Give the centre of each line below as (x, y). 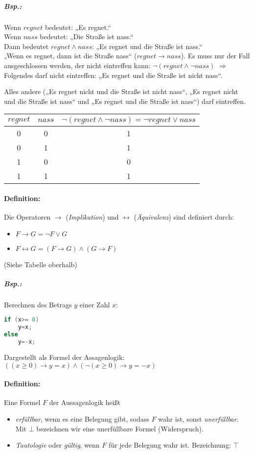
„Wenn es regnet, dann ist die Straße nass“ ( (70, 56)
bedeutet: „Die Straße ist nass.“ (87, 37)
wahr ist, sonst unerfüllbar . (198, 418)
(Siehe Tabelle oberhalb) (41, 264)
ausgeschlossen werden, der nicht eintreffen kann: (77, 65)
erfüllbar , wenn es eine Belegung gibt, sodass (82, 418)
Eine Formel (22, 402)
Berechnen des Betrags (38, 304)
